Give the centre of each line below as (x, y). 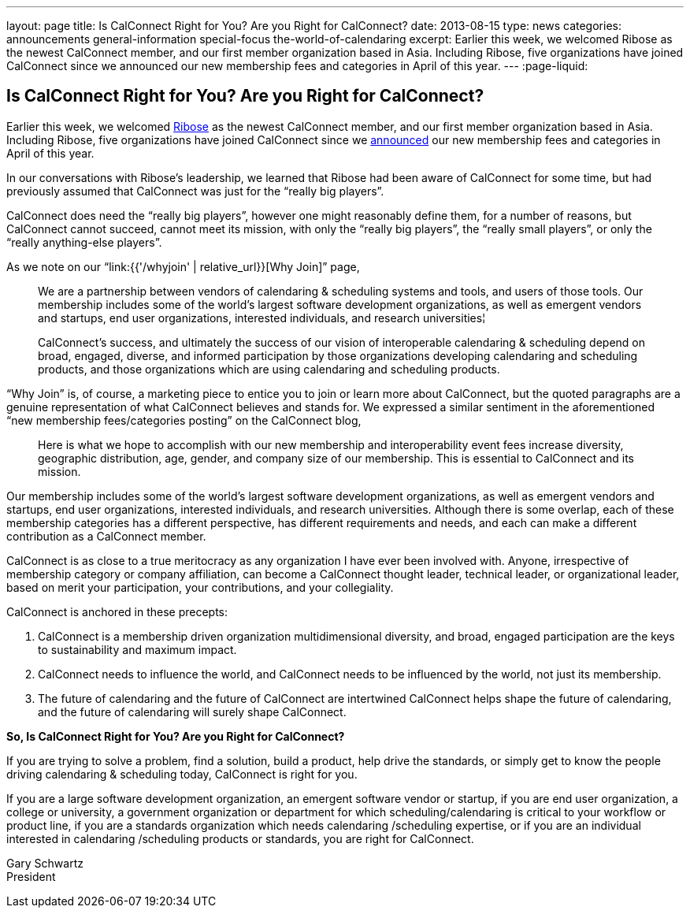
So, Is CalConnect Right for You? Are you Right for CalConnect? (176, 736)
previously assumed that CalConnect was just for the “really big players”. (195, 191)
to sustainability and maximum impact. (137, 649)
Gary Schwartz (45, 863)
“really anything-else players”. (84, 242)
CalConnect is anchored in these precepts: (117, 611)
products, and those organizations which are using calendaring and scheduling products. (269, 369)
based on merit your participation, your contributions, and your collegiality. (200, 587)
